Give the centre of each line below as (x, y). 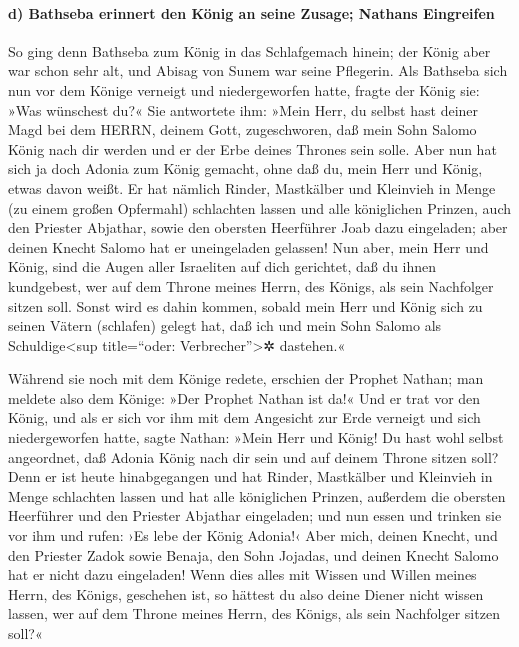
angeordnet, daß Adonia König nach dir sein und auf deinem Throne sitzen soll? (253, 456)
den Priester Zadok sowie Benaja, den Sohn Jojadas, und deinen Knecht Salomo (253, 554)
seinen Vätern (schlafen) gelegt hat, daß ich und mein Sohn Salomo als (225, 325)
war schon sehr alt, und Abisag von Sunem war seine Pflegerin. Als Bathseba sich (258, 70)
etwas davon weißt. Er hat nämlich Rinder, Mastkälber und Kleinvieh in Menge (252, 187)
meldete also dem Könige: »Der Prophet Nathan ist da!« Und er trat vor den (244, 397)
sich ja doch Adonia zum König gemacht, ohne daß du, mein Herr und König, (245, 168)
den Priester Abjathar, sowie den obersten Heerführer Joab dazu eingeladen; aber (258, 227)
